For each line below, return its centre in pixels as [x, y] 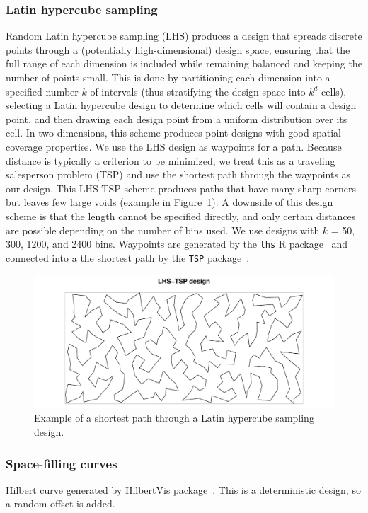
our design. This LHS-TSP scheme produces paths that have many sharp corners [181, 188]
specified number [42, 91]
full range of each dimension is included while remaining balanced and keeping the [184, 63]
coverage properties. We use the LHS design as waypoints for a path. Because [174, 146]
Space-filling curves [62, 463]
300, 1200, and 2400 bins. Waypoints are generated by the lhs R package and [177, 244]
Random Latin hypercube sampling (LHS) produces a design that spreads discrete [184, 36]
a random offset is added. [61, 503]
